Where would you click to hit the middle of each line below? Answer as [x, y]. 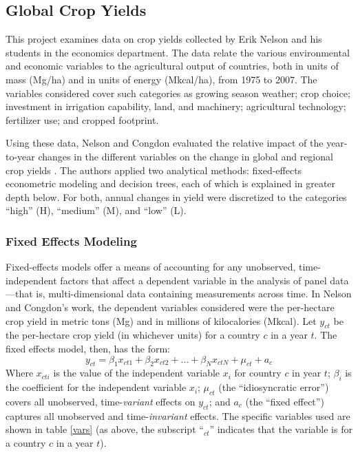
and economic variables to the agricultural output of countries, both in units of [172, 66]
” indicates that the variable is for [281, 429]
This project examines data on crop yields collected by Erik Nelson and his [164, 39]
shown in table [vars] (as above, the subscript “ [105, 429]
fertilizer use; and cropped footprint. [82, 119]
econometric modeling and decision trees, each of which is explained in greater [171, 183]
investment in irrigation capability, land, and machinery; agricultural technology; [176, 106]
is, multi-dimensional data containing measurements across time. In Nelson [194, 294]
